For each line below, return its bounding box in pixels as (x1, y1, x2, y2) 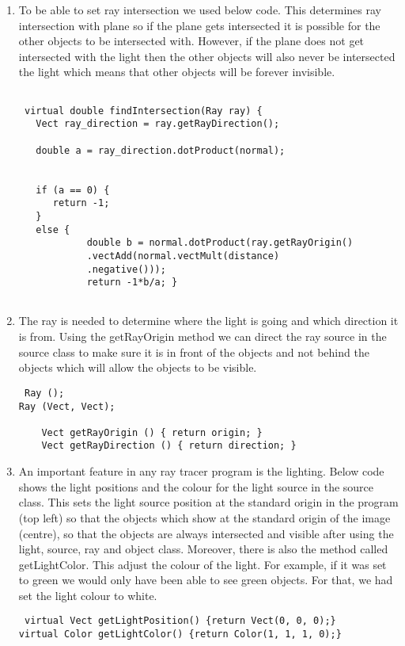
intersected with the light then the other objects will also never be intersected (18, 48, 396, 64)
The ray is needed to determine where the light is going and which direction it (18, 312, 399, 329)
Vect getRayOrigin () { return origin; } (41, 426, 263, 438)
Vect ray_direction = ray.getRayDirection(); (36, 118, 280, 130)
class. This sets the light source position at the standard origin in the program (18, 494, 399, 510)
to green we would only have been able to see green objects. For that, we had (18, 571, 393, 588)
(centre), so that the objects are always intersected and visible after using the (18, 525, 394, 541)
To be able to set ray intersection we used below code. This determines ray (18, 2, 381, 17)
